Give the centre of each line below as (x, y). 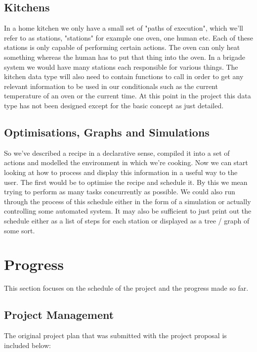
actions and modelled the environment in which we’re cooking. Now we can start (126, 162)
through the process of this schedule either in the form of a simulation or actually (128, 201)
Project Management (59, 315)
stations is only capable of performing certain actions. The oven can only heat (122, 47)
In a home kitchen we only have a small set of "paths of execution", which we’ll (124, 28)
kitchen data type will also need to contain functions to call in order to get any (124, 76)
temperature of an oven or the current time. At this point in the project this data (128, 96)
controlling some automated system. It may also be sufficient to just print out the (128, 211)
